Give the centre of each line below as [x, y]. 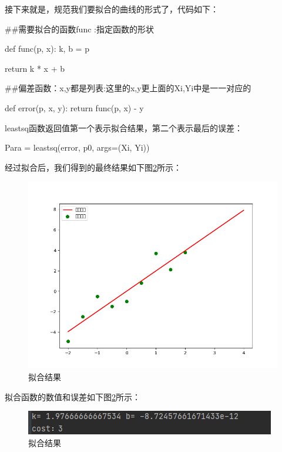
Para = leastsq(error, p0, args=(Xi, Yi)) [77, 147]
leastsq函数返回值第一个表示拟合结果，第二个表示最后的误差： [124, 127]
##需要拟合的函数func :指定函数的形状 [79, 29]
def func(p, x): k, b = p [47, 49]
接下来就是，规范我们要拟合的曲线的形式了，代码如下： [112, 9]
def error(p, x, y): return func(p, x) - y [74, 107]
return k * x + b [35, 68]
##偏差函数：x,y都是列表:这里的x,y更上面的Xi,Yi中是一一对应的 [128, 88]
